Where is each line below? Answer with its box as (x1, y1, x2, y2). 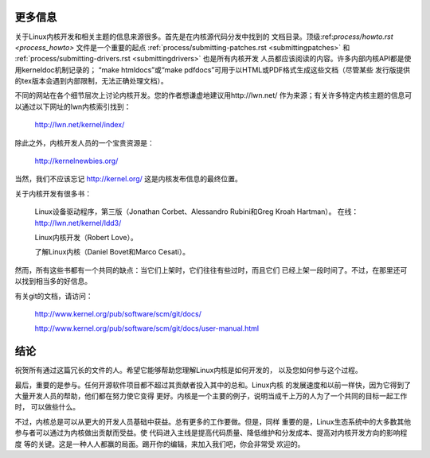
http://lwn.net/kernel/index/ (34, 120, 125, 130)
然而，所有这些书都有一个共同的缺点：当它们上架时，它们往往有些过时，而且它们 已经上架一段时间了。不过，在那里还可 (14, 265, 408, 274)
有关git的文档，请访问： (14, 291, 93, 301)
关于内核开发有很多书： (14, 188, 92, 198)
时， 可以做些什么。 (14, 402, 80, 412)
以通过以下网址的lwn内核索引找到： (14, 102, 131, 111)
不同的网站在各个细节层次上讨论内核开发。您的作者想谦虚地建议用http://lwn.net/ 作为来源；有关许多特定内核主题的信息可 (14, 91, 412, 100)
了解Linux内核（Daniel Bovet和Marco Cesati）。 (34, 247, 190, 257)
